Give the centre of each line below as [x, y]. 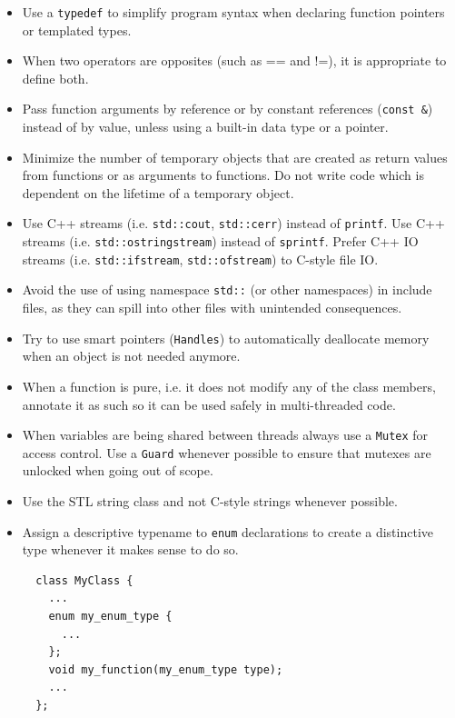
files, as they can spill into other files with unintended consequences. [212, 308]
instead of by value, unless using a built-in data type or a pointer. [205, 127]
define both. [55, 78]
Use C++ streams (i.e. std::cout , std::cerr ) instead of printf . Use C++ [233, 223]
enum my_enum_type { [110, 617]
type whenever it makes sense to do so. [130, 549]
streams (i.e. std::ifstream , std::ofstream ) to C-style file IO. [200, 259]
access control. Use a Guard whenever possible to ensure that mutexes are [227, 452]
